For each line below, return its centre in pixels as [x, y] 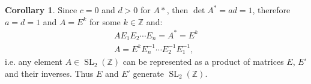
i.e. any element [34, 61]
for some [105, 21]
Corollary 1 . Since [41, 10]
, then [177, 10]
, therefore [271, 10]
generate [148, 73]
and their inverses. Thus [49, 73]
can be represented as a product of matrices [203, 61]
